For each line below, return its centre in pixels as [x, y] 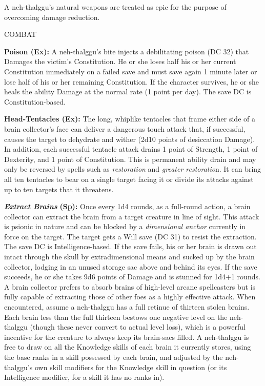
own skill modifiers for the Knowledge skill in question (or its [131, 367]
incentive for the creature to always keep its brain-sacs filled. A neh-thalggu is [127, 337]
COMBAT [21, 34]
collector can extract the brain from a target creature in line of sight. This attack [132, 216]
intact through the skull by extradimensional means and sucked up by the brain [129, 257]
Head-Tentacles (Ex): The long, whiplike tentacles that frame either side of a [130, 119]
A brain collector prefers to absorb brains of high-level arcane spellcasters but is [130, 286]
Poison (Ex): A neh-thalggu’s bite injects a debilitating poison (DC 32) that [127, 51]
